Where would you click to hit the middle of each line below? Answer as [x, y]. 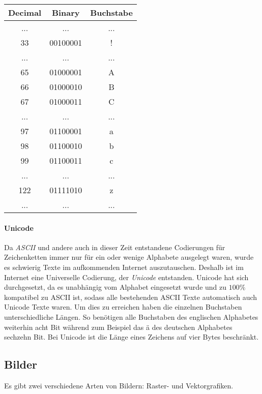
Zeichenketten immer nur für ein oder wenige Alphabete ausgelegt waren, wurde [129, 257]
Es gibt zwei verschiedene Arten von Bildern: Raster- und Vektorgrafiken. [119, 385]
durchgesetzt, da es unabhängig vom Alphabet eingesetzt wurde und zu [115, 287]
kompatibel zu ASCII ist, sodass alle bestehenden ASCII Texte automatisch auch [131, 297]
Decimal [25, 12]
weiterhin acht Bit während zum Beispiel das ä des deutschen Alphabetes [118, 327]
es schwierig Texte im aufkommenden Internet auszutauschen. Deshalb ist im [124, 267]
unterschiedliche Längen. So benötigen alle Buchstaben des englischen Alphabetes [131, 316]
